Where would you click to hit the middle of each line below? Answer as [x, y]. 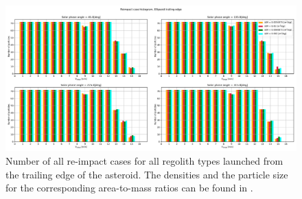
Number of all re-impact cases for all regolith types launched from [144, 161]
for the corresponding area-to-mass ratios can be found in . [129, 188]
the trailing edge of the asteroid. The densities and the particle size [147, 174]
